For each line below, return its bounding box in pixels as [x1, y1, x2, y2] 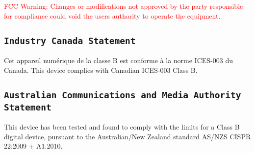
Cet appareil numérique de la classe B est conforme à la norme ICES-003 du [4, 55, 233, 65]
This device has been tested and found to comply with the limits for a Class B [4, 121, 240, 131]
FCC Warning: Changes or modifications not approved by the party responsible [4, 1, 243, 11]
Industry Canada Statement [4, 35, 136, 46]
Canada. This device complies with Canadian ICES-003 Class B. [4, 65, 198, 75]
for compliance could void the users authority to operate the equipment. [4, 10, 221, 21]
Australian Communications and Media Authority [4, 89, 241, 100]
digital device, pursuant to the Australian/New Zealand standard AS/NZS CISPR [4, 131, 251, 141]
